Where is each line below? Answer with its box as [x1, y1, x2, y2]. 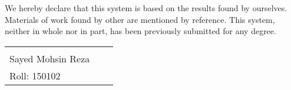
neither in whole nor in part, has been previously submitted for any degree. [5, 25, 276, 37]
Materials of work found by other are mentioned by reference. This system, [5, 13, 275, 25]
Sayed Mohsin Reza [9, 51, 90, 65]
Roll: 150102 [9, 68, 61, 82]
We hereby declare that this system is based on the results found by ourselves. [5, 2, 287, 14]
